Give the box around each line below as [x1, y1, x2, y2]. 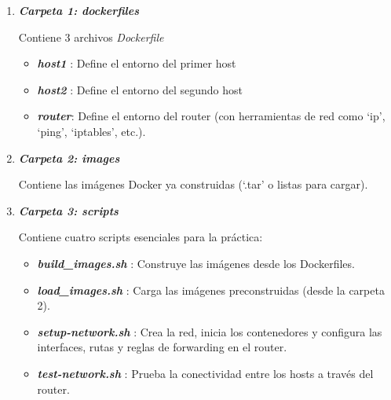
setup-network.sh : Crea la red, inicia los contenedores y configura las [37, 323, 382, 339]
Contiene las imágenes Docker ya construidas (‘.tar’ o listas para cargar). [18, 176, 368, 193]
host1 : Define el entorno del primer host [37, 55, 236, 72]
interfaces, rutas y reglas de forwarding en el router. [37, 339, 287, 355]
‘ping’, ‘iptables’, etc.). [37, 123, 146, 139]
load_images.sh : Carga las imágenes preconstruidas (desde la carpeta [37, 281, 385, 298]
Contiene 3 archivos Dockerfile [18, 28, 164, 45]
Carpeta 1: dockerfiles [18, 2, 140, 18]
